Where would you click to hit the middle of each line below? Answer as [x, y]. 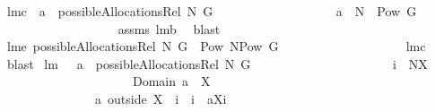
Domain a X [171, 81]
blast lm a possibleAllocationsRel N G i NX [217, 63]
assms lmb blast [169, 28]
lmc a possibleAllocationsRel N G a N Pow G [212, 11]
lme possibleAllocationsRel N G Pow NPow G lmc [216, 46]
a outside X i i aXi [161, 98]
